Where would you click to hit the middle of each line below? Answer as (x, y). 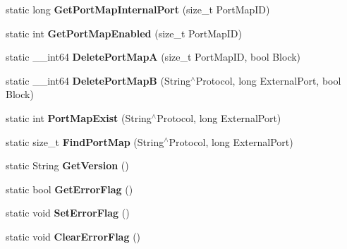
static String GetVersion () (67, 165)
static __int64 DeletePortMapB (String (98, 80)
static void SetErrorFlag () (68, 213)
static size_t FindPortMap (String (85, 141)
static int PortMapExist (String (79, 117)
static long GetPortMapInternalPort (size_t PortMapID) (138, 9)
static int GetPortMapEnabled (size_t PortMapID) (124, 33)
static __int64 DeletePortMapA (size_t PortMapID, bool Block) (153, 57)
